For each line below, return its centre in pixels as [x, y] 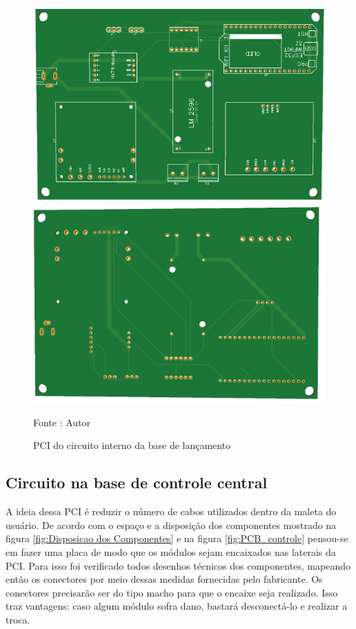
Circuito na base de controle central [137, 482]
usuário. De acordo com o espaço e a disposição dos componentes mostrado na [171, 525]
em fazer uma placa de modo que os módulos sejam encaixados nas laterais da [171, 552]
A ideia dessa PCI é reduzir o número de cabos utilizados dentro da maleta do [171, 511]
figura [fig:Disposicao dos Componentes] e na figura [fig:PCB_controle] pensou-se [177, 538]
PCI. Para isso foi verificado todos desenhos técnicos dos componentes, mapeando [178, 565]
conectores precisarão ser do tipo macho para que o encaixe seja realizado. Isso [172, 592]
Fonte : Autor [62, 422]
